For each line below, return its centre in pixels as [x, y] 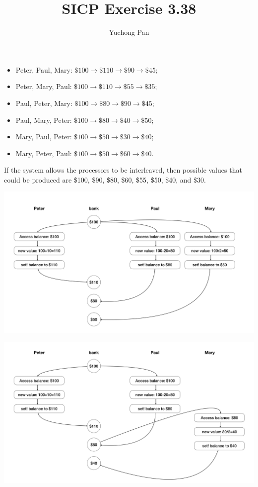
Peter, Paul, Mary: [44, 69]
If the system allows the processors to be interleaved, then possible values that [123, 170]
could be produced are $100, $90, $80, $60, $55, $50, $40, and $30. [105, 179]
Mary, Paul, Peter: [44, 137]
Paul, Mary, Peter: [44, 120]
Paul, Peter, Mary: [44, 103]
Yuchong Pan [129, 32]
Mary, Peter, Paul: [44, 153]
